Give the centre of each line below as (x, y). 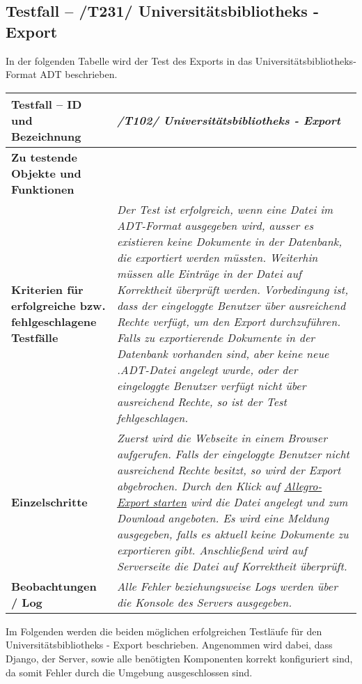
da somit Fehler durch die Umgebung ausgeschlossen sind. (129, 672)
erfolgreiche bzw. (58, 305)
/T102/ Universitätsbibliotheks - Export (229, 120)
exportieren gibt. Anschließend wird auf (212, 550)
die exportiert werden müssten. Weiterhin (217, 257)
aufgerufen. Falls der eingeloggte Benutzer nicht (233, 453)
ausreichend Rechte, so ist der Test (202, 401)
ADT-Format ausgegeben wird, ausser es (215, 225)
